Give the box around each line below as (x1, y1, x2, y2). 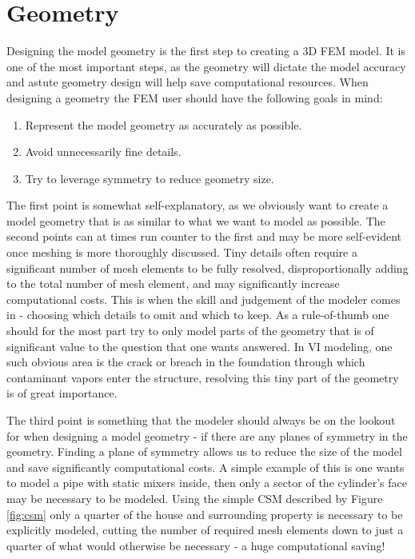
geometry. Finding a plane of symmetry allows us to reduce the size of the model (6, 443, 402, 460)
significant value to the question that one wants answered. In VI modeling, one (6, 337, 393, 354)
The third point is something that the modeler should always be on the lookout (6, 412, 396, 428)
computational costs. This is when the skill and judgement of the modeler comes (6, 290, 401, 307)
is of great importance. (6, 385, 118, 401)
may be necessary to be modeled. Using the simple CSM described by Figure (6, 489, 383, 506)
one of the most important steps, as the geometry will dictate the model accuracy (6, 58, 406, 74)
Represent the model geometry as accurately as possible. (25, 116, 302, 133)
